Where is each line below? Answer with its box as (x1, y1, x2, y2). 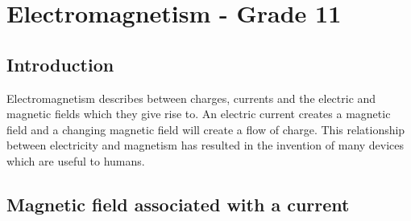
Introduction (6, 51, 114, 76)
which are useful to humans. (6, 152, 145, 169)
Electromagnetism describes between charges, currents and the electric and (6, 89, 376, 106)
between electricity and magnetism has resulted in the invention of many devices (6, 137, 405, 153)
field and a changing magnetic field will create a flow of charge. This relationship (6, 121, 405, 137)
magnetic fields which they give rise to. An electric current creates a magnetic (6, 105, 391, 122)
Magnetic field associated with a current (6, 191, 350, 216)
